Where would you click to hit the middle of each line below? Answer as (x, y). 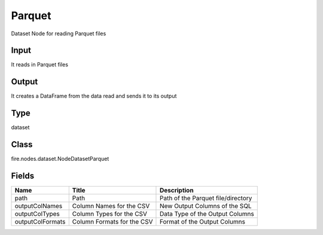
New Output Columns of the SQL (205, 206)
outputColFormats (40, 222)
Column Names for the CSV (111, 206)
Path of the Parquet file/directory (206, 199)
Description (176, 190)
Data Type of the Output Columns (207, 214)
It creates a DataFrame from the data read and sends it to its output (94, 96)
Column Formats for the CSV (112, 222)
